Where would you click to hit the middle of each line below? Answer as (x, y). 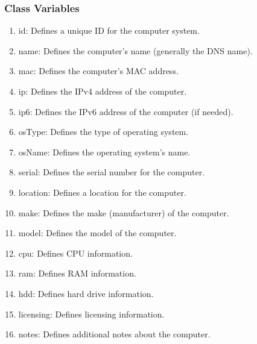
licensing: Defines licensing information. (91, 314)
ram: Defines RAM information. (77, 273)
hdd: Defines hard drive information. (86, 293)
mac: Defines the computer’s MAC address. (98, 71)
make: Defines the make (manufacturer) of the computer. (124, 212)
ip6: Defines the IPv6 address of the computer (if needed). (126, 111)
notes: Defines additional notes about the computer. (114, 334)
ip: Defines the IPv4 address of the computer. (103, 91)
